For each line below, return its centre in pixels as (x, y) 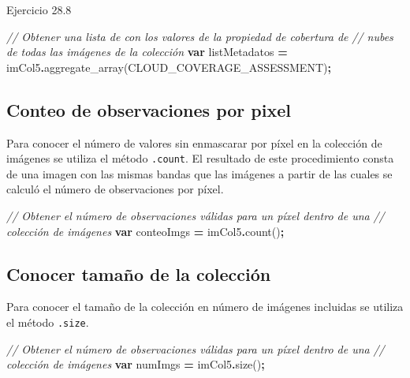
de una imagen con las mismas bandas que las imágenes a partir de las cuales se (199, 173)
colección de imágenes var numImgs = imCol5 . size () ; (136, 364)
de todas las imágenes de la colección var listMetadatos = (147, 52)
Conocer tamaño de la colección (139, 273)
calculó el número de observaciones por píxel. (115, 189)
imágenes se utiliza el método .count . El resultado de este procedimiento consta (200, 158)
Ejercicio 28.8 (39, 9)
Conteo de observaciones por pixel (149, 109)
